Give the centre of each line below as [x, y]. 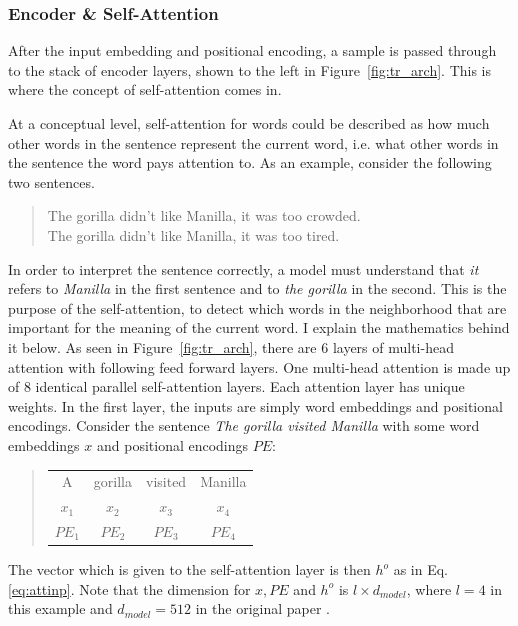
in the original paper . [263, 608]
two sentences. [51, 181]
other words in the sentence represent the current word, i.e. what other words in [253, 142]
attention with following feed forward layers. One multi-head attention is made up [259, 366]
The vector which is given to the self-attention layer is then [189, 569]
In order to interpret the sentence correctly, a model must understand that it [243, 268]
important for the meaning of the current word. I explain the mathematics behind [259, 327]
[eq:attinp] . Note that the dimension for [129, 588]
